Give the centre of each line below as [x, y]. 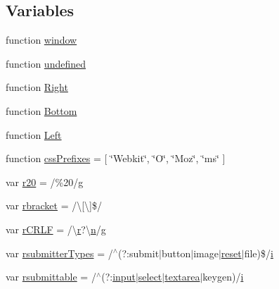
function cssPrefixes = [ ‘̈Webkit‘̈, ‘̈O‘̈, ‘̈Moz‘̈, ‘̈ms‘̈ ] [116, 158]
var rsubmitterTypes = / [59, 253]
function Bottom [41, 110]
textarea [182, 277]
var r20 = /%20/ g [45, 182]
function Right [37, 87]
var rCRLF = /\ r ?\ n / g [56, 229]
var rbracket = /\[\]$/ [54, 205]
